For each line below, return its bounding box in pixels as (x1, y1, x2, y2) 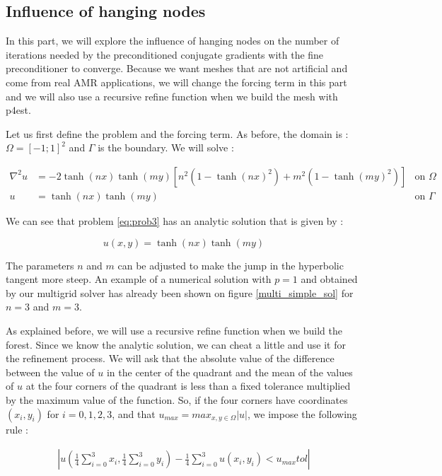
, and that (112, 406, 156, 421)
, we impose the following (248, 406, 357, 421)
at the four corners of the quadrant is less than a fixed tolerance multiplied (25, 378, 351, 393)
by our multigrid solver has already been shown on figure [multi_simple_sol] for (6, 285, 354, 300)
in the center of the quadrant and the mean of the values (106, 364, 353, 379)
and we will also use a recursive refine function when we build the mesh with (6, 88, 338, 103)
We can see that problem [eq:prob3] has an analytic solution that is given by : (6, 214, 344, 228)
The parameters (6, 257, 74, 272)
